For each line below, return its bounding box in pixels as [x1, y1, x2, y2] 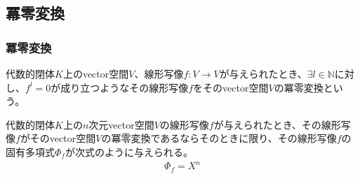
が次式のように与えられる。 [65, 144, 193, 159]
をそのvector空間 [193, 80, 269, 94]
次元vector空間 [88, 117, 154, 131]
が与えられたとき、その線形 [213, 117, 341, 131]
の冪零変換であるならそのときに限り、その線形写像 [101, 131, 337, 145]
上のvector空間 [62, 66, 129, 80]
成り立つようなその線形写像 [60, 80, 189, 94]
